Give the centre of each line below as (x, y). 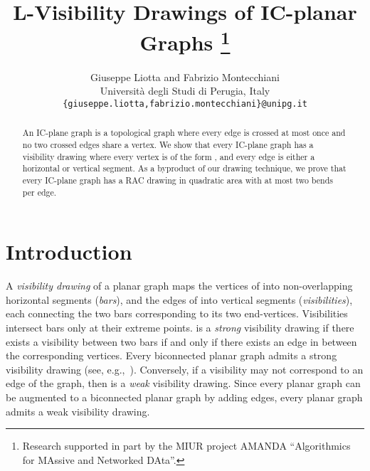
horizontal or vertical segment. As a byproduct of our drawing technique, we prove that (184, 168)
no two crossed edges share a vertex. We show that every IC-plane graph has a (168, 144)
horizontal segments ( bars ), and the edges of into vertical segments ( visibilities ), (179, 299)
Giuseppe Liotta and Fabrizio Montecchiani (185, 76)
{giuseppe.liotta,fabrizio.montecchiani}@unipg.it (185, 104)
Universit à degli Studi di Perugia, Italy (185, 91)
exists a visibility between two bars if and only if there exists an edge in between (181, 341)
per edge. (39, 192)
